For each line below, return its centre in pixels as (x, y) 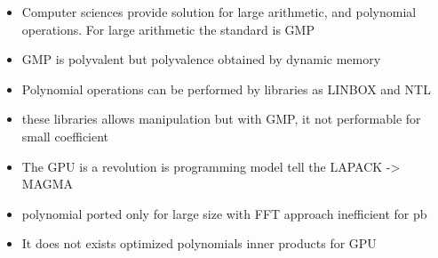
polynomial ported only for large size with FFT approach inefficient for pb (224, 213)
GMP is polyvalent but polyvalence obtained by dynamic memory (201, 59)
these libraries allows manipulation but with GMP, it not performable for (221, 119)
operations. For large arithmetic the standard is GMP (168, 29)
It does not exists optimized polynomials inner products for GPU (199, 243)
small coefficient (65, 136)
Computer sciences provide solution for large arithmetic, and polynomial (219, 12)
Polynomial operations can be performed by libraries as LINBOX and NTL (226, 89)
